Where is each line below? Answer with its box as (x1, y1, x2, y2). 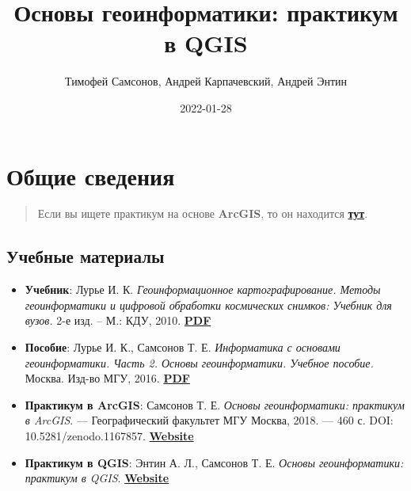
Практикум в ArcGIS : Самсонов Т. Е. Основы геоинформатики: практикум (25, 396, 405, 413)
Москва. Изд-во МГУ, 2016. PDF (25, 370, 190, 386)
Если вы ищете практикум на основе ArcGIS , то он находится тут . (37, 205, 368, 222)
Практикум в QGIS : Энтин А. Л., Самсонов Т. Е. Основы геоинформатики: (25, 454, 404, 470)
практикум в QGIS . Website (25, 470, 169, 486)
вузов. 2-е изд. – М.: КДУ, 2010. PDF (25, 312, 211, 329)
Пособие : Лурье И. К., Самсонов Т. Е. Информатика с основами (25, 339, 341, 356)
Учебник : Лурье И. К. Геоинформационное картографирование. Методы (25, 281, 381, 298)
